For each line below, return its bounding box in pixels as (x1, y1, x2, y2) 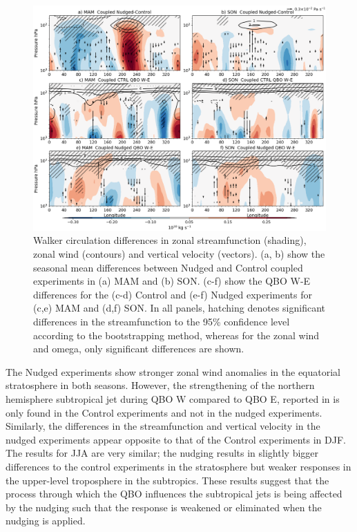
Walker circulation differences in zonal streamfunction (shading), (33, 233, 307, 247)
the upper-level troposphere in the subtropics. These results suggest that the (6, 473, 329, 487)
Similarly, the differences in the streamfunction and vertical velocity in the (6, 419, 320, 433)
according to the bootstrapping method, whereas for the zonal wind (33, 327, 320, 342)
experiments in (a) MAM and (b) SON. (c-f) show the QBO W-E (33, 274, 311, 288)
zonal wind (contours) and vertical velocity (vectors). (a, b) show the (33, 247, 325, 261)
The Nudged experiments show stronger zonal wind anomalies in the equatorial (6, 364, 341, 379)
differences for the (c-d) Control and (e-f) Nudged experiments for (33, 287, 313, 301)
